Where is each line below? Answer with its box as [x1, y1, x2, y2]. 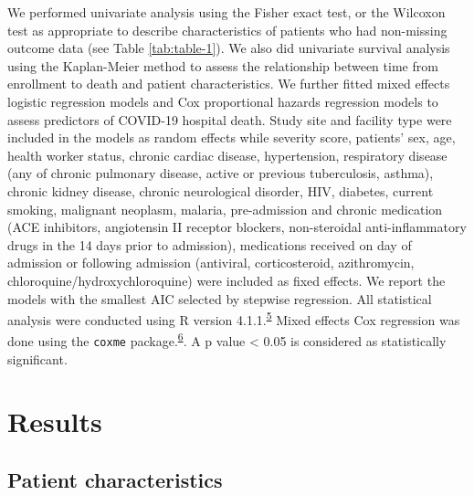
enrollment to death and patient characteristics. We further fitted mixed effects [7, 74, 450, 93]
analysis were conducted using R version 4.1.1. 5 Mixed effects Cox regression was [7, 308, 460, 329]
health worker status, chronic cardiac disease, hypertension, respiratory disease [7, 145, 448, 164]
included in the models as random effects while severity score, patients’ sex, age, [7, 128, 456, 147]
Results [7, 403, 102, 440]
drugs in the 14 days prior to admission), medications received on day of [7, 235, 412, 254]
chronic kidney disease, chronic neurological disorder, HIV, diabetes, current [7, 181, 434, 200]
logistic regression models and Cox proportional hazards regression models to [7, 91, 438, 111]
